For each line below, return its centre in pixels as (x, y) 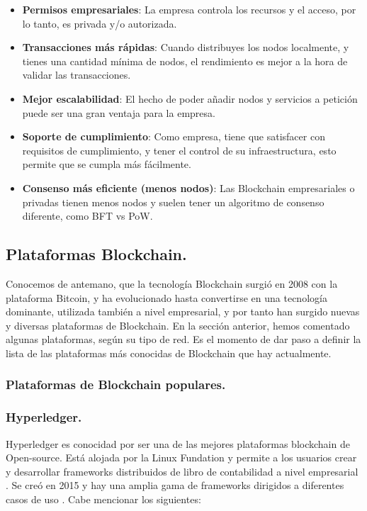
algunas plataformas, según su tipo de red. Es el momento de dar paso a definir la (183, 339)
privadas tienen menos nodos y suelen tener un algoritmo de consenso (173, 202)
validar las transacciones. (77, 75)
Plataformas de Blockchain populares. (116, 384)
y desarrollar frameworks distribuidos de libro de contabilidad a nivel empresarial (182, 471)
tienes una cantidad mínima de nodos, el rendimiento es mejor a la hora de (185, 61)
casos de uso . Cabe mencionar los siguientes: (103, 499)
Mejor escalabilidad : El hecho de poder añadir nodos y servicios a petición (190, 98)
